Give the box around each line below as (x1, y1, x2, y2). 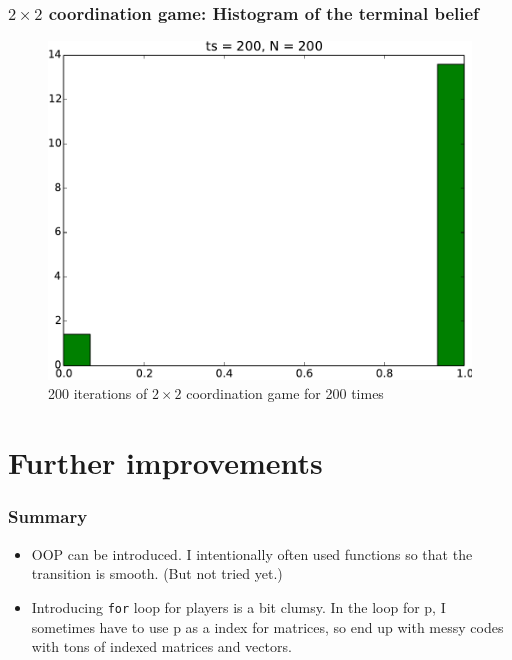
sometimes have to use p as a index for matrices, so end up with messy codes (31, 616, 504, 637)
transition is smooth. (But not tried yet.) (31, 563, 283, 584)
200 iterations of (48, 383, 148, 404)
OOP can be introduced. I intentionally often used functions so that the (31, 543, 473, 564)
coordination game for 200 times (186, 383, 384, 404)
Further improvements (8, 442, 323, 483)
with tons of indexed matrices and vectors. (31, 636, 292, 657)
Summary (8, 504, 88, 529)
